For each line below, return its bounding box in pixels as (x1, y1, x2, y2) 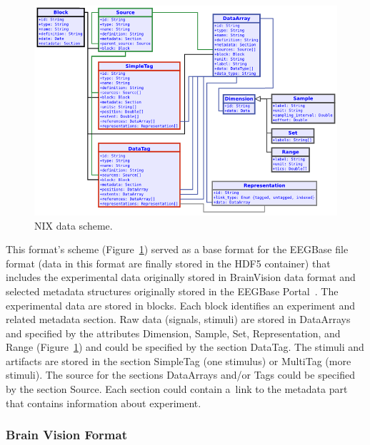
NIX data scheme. (34, 218, 113, 232)
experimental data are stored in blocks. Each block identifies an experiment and (6, 297, 356, 312)
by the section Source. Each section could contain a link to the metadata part (6, 382, 348, 397)
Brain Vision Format (6, 426, 127, 444)
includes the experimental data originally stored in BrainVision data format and (6, 270, 356, 285)
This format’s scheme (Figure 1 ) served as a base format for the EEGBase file (6, 242, 349, 257)
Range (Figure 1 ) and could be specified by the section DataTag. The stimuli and (6, 339, 364, 354)
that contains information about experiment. (6, 395, 201, 410)
